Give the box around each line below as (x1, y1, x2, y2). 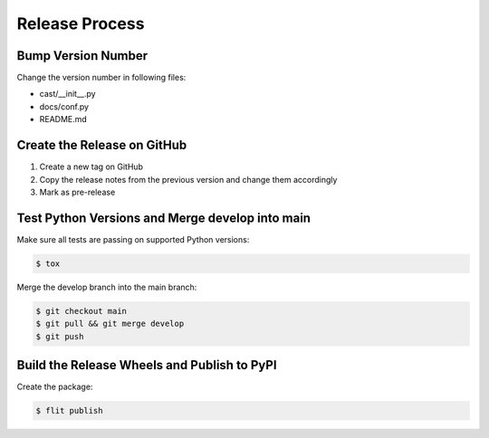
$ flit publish (35, 405, 103, 416)
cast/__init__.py (39, 89, 96, 100)
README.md (39, 114, 88, 125)
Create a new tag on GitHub (39, 161, 144, 172)
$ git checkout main (35, 306, 127, 316)
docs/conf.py (39, 100, 90, 112)
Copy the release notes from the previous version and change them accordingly (39, 174, 338, 185)
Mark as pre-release (39, 186, 116, 197)
